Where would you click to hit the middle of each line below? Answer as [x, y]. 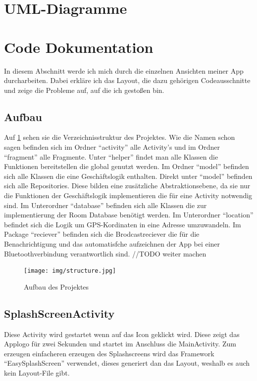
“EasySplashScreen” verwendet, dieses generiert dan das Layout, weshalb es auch [127, 363]
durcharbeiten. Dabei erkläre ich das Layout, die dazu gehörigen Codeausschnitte [127, 80]
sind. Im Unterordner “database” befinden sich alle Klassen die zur [105, 205]
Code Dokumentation [79, 47]
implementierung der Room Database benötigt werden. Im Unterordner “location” [129, 215]
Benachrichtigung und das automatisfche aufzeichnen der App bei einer [112, 244]
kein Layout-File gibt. [37, 373]
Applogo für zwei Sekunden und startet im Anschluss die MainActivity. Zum [120, 344]
